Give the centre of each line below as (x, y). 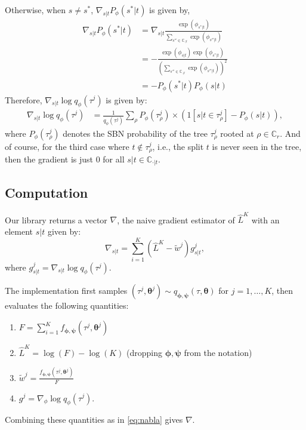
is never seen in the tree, (257, 146)
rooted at (237, 133)
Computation (47, 192)
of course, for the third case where (67, 146)
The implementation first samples (66, 291)
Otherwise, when (35, 10)
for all (114, 159)
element (19, 231)
